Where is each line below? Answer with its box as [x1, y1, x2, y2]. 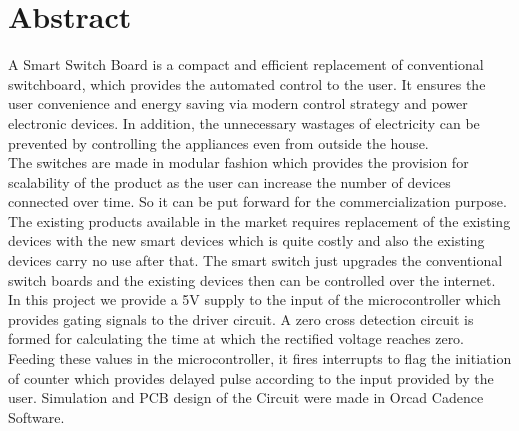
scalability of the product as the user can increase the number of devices [8, 171, 451, 192]
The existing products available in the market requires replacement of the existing [8, 210, 511, 231]
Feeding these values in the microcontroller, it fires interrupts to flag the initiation [8, 348, 512, 369]
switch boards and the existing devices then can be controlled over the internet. [8, 269, 496, 290]
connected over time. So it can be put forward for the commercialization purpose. [8, 191, 507, 212]
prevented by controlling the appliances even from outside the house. [8, 132, 429, 153]
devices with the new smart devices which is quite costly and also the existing [8, 230, 485, 251]
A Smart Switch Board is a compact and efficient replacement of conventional [8, 54, 484, 75]
